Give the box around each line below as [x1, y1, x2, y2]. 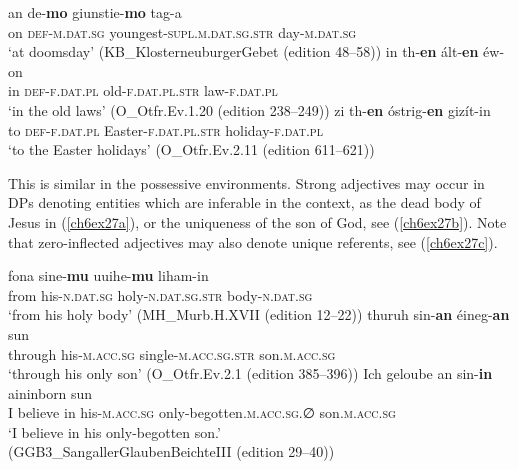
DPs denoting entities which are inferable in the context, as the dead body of [8, 192, 481, 213]
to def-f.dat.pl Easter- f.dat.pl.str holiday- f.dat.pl [8, 119, 323, 140]
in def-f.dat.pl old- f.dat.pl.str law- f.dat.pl [8, 80, 278, 101]
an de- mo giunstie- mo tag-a [8, 2, 182, 22]
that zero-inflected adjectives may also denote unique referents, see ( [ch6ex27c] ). [8, 231, 498, 252]
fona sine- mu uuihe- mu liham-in [8, 265, 209, 286]
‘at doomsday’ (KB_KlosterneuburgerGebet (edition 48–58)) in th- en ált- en [8, 41, 479, 62]
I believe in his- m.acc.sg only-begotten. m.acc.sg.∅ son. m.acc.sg [8, 402, 396, 423]
